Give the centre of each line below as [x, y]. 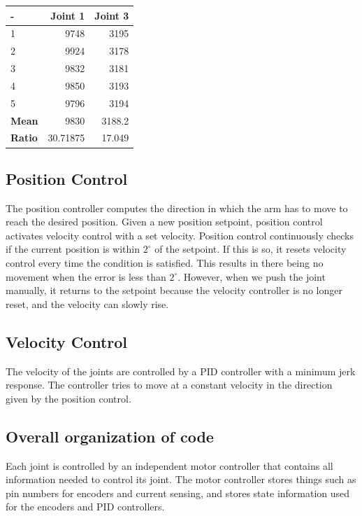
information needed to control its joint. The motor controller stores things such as [181, 479]
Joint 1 [68, 15]
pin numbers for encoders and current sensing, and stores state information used [178, 493]
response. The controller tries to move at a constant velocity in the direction [169, 385]
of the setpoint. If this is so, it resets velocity [251, 249]
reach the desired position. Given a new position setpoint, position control [164, 222]
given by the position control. [68, 398]
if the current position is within [73, 249]
